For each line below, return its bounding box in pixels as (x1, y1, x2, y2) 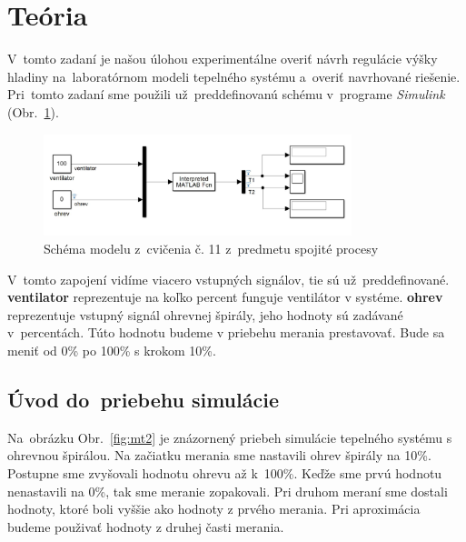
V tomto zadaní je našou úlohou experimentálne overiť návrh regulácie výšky (7, 49, 438, 68)
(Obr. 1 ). (7, 102, 59, 121)
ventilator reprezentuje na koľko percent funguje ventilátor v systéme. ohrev (7, 287, 443, 306)
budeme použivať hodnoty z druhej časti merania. (7, 517, 284, 536)
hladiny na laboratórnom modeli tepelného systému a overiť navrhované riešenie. (7, 66, 461, 85)
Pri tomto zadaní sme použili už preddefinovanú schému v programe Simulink (7, 85, 445, 104)
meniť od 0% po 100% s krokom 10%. (7, 341, 216, 360)
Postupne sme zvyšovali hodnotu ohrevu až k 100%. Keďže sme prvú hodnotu (7, 464, 442, 482)
